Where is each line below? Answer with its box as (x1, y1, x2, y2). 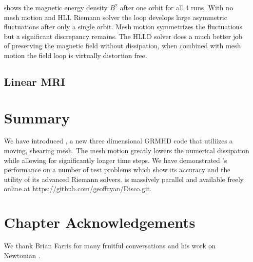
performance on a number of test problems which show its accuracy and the (4, 164, 231, 175)
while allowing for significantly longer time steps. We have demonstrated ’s (4, 155, 227, 165)
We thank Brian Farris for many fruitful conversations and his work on (4, 241, 216, 251)
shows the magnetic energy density (4, 2, 108, 12)
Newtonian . (4, 250, 40, 260)
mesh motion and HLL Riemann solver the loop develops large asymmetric (4, 12, 227, 22)
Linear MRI (4, 74, 65, 89)
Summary (4, 107, 70, 127)
